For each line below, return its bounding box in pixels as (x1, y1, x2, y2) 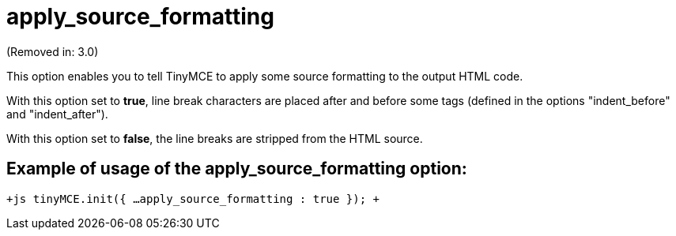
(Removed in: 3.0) (6, 44, 99, 58)
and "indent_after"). (6, 107, 108, 121)
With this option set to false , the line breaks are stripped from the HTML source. (6, 131, 423, 145)
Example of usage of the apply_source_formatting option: (6, 159, 467, 179)
